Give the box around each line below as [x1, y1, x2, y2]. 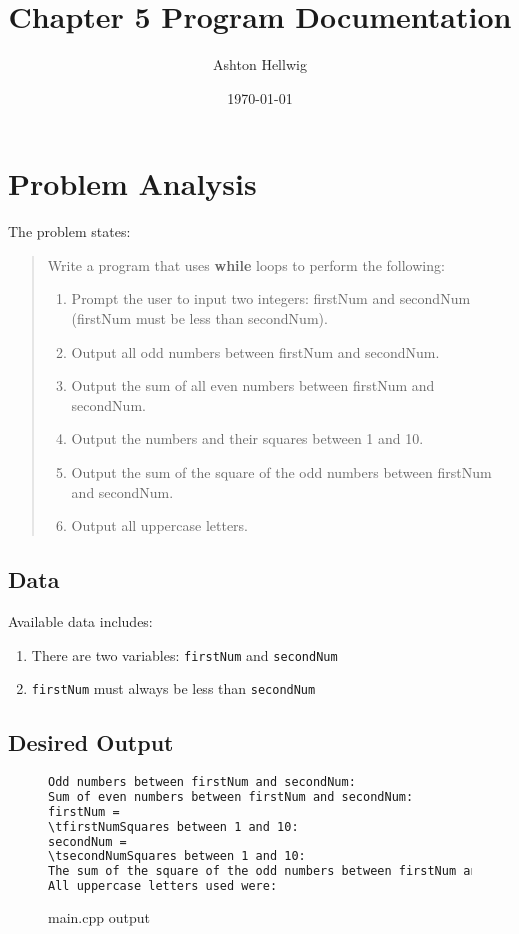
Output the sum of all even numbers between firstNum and [71, 375, 435, 396]
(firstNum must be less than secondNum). [71, 308, 328, 329]
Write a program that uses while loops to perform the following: [47, 254, 445, 275]
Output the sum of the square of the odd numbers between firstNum [71, 462, 492, 482]
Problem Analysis [8, 163, 257, 204]
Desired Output [8, 727, 174, 758]
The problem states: [8, 221, 131, 242]
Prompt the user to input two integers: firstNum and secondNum [71, 288, 471, 309]
